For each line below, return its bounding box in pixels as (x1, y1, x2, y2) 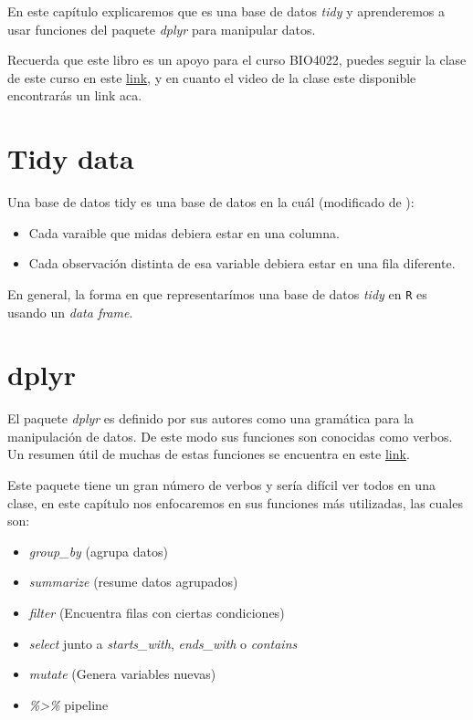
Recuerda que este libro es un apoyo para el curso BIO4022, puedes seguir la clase (7, 50, 467, 69)
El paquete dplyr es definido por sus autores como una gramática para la (7, 409, 415, 428)
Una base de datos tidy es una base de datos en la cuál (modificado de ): (7, 193, 415, 212)
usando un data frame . (7, 302, 133, 321)
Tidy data (7, 140, 134, 177)
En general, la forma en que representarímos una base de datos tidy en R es (7, 284, 427, 303)
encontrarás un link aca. (7, 86, 142, 105)
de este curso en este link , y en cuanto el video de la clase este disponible (7, 68, 416, 87)
